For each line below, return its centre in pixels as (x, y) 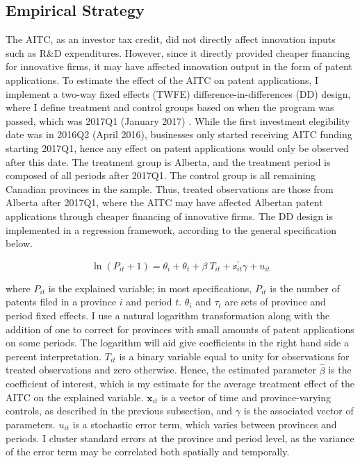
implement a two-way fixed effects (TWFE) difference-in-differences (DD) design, (178, 93)
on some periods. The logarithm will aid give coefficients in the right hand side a (177, 343)
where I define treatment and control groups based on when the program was (170, 107)
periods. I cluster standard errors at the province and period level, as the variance (180, 438)
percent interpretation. (54, 356)
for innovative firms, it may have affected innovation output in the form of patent (179, 66)
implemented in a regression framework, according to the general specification (171, 229)
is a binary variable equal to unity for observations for (234, 356)
